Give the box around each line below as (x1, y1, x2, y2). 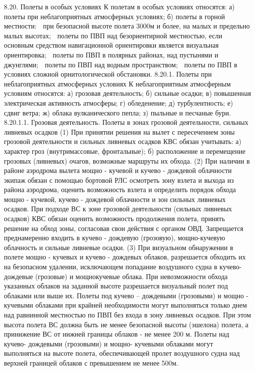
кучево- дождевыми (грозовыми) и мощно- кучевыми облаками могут (4, 338, 213, 348)
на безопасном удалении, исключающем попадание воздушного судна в (4, 261, 218, 272)
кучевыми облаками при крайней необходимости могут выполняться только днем (4, 300, 247, 310)
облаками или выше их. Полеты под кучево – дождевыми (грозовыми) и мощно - (4, 290, 249, 300)
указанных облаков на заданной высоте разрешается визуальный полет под (4, 281, 228, 291)
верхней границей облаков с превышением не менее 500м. (4, 357, 178, 368)
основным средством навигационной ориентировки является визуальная (4, 40, 219, 50)
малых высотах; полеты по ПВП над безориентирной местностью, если (4, 30, 223, 40)
